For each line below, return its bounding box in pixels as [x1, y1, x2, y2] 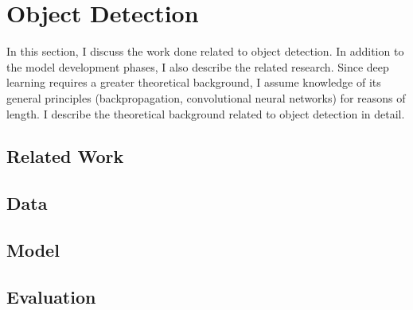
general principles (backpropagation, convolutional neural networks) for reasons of [6, 89, 406, 106]
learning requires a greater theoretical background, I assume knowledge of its [6, 74, 381, 91]
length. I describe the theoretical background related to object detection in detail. [6, 105, 405, 122]
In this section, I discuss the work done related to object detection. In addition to [6, 43, 404, 60]
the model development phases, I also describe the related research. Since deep [6, 58, 389, 75]
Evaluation [6, 284, 96, 308]
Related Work [6, 144, 124, 169]
